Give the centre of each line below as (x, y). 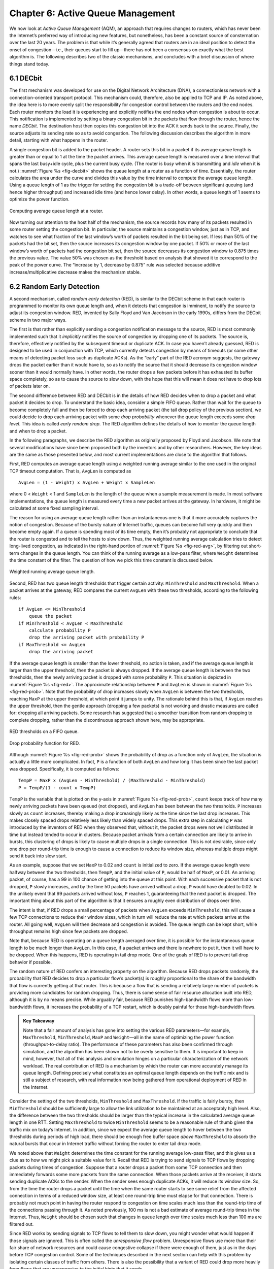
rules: (15, 597)
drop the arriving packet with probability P (87, 638)
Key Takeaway (39, 1021)
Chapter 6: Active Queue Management (92, 13)
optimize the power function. (39, 199)
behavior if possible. (31, 962)
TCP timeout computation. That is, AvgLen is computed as (70, 471)
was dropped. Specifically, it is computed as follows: (64, 769)
